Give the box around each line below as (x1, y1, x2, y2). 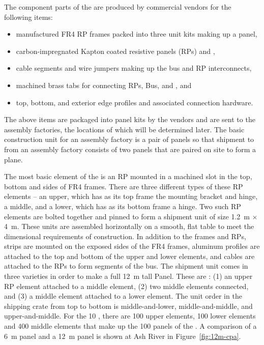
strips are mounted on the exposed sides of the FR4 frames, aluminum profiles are (4, 241, 260, 251)
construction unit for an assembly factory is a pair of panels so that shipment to (4, 134, 254, 145)
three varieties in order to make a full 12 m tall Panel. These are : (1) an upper (4, 271, 253, 281)
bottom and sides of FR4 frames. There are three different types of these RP (4, 181, 243, 191)
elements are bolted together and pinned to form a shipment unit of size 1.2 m (4, 211, 250, 221)
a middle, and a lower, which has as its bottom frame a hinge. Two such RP (4, 200, 241, 211)
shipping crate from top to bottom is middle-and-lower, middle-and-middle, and (4, 300, 253, 311)
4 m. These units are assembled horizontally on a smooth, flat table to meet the (4, 221, 254, 232)
